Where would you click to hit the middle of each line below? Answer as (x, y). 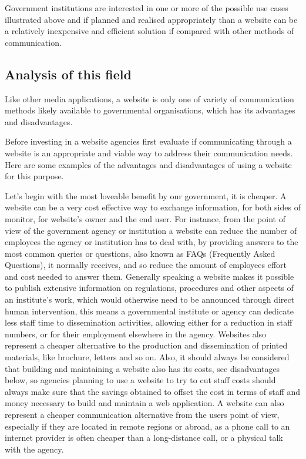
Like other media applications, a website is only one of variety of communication (149, 98)
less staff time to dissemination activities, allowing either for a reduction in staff (149, 322)
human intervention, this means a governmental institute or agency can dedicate (149, 311)
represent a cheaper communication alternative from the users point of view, (142, 415)
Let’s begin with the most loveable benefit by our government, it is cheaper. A (146, 195)
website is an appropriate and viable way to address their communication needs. (149, 153)
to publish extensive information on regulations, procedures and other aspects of (149, 288)
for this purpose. (34, 176)
